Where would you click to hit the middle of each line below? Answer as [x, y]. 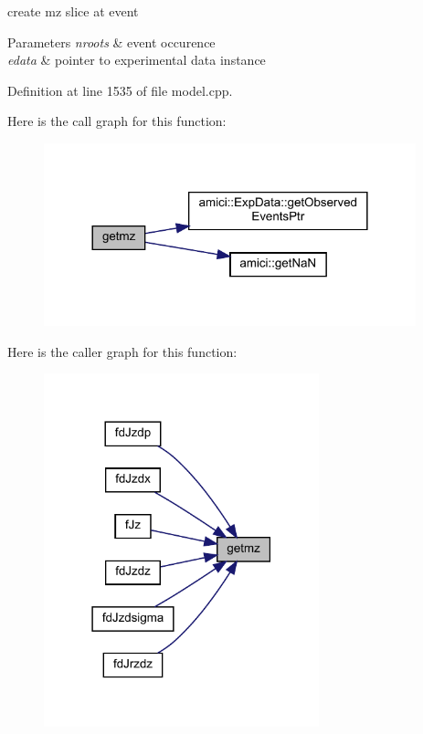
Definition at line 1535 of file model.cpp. [120, 90]
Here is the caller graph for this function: [122, 351]
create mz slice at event [73, 11]
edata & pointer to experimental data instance [137, 60]
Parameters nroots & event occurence [111, 42]
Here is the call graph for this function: [117, 121]
